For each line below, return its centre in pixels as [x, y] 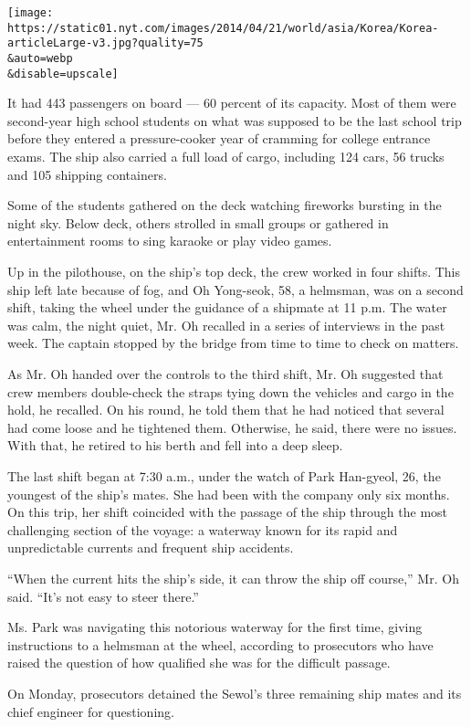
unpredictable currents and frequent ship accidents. [151, 548]
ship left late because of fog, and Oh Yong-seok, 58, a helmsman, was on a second [235, 289]
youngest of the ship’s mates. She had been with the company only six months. [229, 494]
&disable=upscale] [63, 74]
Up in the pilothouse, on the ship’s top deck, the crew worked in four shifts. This [234, 272]
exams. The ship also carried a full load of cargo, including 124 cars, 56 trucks [226, 157]
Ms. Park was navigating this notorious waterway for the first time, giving [215, 627]
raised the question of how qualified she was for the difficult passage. [199, 663]
